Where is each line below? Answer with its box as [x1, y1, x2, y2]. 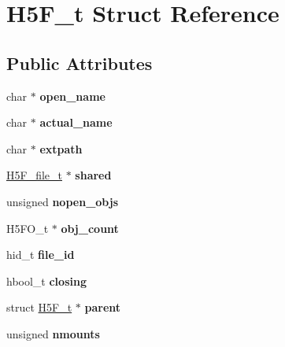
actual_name [39, 114, 113, 131]
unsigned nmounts [6, 325, 100, 341]
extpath [39, 140, 83, 157]
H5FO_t [6, 220, 49, 236]
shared [75, 167, 112, 183]
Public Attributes [6, 50, 153, 75]
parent [84, 299, 121, 316]
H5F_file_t [6, 167, 62, 183]
